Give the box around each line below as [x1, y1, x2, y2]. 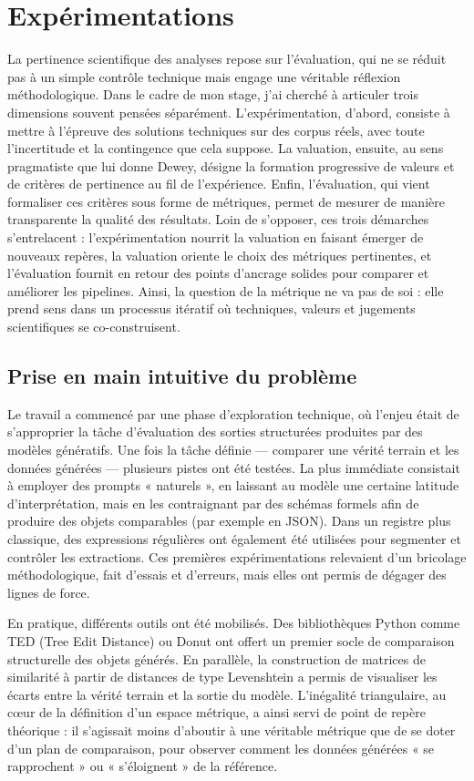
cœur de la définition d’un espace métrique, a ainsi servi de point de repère [7, 703, 426, 722]
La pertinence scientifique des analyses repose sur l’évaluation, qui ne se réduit [7, 49, 447, 68]
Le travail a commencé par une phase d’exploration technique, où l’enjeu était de [7, 404, 459, 423]
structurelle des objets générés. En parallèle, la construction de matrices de [7, 649, 426, 668]
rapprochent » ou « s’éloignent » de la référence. [7, 756, 278, 776]
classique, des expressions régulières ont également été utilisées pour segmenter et [7, 529, 461, 548]
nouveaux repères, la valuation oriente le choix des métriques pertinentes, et [7, 245, 432, 264]
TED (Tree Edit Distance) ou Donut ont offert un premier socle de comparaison [7, 631, 455, 650]
